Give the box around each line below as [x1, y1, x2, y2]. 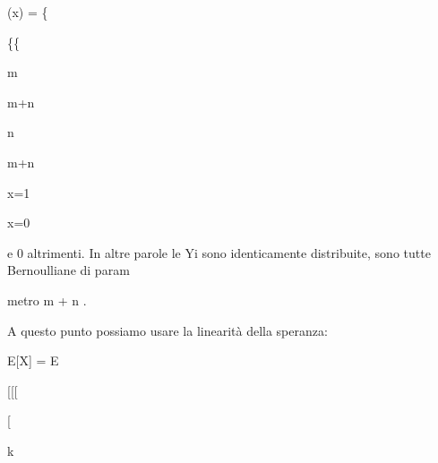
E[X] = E [7, 351, 59, 370]
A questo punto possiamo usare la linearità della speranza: [7, 321, 328, 339]
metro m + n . [7, 290, 87, 309]
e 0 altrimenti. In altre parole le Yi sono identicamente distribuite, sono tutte [7, 243, 431, 262]
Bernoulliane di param [7, 261, 130, 279]
